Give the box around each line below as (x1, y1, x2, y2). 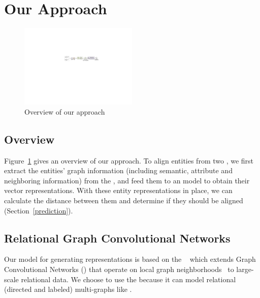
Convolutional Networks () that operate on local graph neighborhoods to (4, 263, 234, 274)
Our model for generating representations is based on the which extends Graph (4, 254, 256, 264)
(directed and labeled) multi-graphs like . (4, 284, 132, 294)
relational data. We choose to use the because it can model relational (21, 274, 236, 284)
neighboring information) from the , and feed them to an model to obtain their (4, 175, 250, 185)
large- (236, 263, 254, 274)
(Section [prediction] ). (4, 205, 73, 215)
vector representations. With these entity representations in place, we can (4, 185, 233, 196)
